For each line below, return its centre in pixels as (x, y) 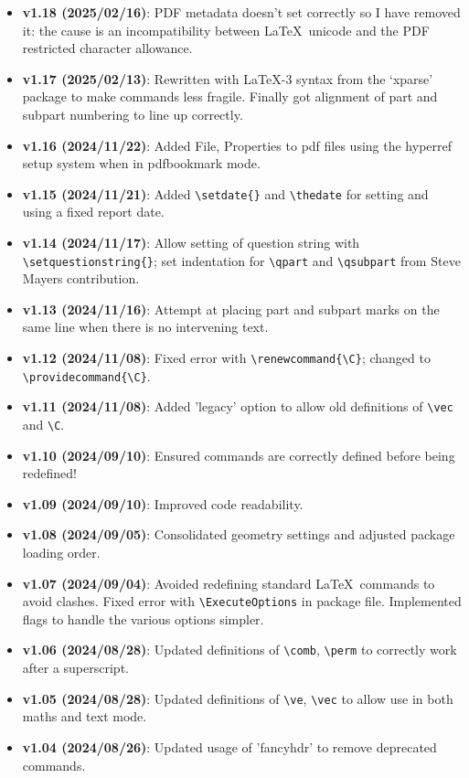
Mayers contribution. (81, 278)
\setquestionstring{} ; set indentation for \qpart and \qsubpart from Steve (241, 260)
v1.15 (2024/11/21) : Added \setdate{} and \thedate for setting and (225, 193)
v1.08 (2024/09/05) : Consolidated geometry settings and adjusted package (239, 534)
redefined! (49, 473)
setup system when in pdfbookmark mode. (141, 163)
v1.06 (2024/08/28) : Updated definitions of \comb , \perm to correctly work (240, 650)
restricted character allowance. (107, 48)
